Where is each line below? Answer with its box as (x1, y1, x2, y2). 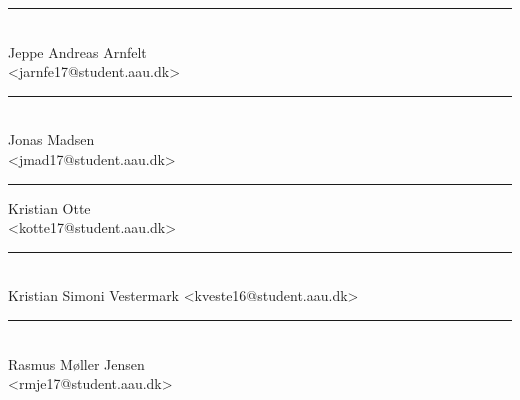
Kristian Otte (8, 197, 91, 218)
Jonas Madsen (8, 129, 95, 150)
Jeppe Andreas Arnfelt (8, 41, 147, 62)
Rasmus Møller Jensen (8, 353, 145, 374)
